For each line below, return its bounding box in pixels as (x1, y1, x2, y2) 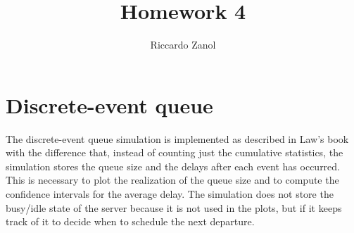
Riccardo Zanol (150, 37, 216, 52)
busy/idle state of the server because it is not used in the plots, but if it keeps (6, 200, 342, 215)
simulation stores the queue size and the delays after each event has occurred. (6, 158, 341, 173)
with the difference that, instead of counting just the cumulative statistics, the (6, 145, 343, 160)
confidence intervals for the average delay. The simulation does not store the (6, 187, 334, 201)
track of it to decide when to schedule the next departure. (6, 214, 255, 229)
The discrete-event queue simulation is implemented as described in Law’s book (6, 131, 349, 146)
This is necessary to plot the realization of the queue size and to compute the (6, 172, 339, 187)
